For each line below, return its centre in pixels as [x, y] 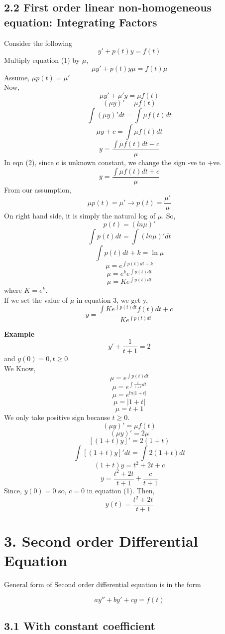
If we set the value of [36, 300]
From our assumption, [38, 189]
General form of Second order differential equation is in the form [103, 584]
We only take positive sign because [57, 417]
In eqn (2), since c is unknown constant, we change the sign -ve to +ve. [113, 162]
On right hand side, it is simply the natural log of [80, 216]
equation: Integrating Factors [81, 22]
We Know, [20, 368]
